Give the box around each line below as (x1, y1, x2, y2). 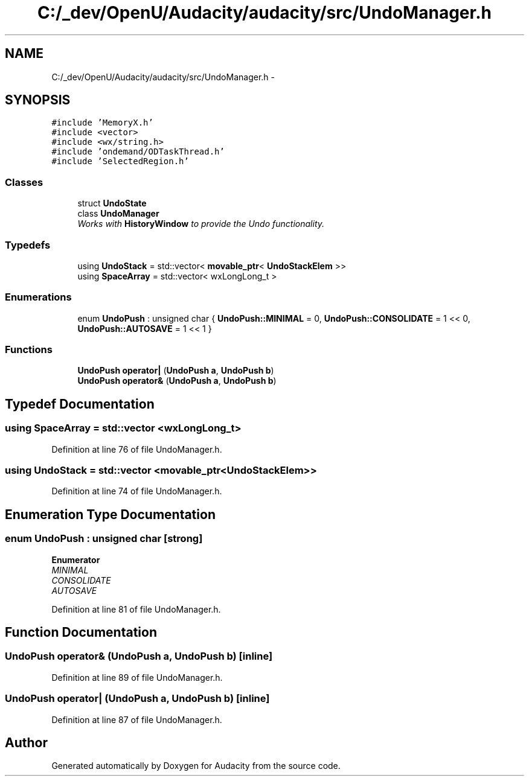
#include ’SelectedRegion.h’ (51, 156, 189, 167)
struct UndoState (77, 198, 147, 209)
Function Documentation (5, 625, 157, 640)
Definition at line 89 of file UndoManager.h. (51, 672, 223, 683)
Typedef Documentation (5, 396, 155, 412)
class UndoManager (77, 208, 159, 219)
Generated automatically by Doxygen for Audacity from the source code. (51, 760, 341, 771)
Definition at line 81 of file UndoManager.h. (51, 604, 221, 614)
